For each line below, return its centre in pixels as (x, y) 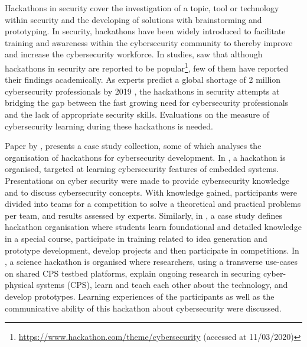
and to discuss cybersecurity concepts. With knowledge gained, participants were (151, 192)
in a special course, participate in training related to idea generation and (136, 238)
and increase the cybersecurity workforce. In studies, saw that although (134, 54)
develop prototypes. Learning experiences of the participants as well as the (140, 296)
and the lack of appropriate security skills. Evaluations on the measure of (137, 114)
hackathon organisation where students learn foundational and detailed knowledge (153, 227)
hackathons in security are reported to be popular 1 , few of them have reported (147, 67)
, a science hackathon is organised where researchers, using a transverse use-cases (151, 262)
